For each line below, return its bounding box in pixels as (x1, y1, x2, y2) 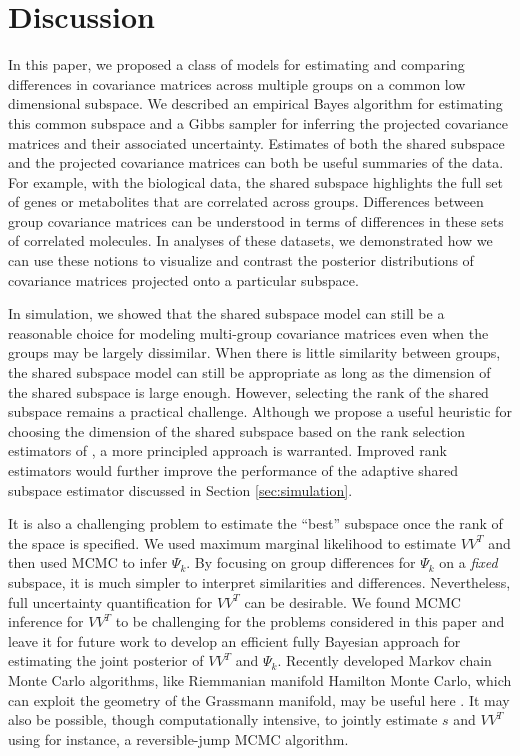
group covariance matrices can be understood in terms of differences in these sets (8, 210, 504, 231)
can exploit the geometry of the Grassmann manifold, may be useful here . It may (8, 689, 510, 710)
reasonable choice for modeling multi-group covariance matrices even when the (8, 322, 489, 343)
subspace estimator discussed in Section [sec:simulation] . (8, 479, 353, 500)
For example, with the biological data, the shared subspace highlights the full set (8, 171, 503, 192)
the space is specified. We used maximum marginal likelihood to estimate (8, 532, 456, 553)
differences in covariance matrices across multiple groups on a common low (8, 73, 466, 94)
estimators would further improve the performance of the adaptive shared (8, 460, 459, 480)
